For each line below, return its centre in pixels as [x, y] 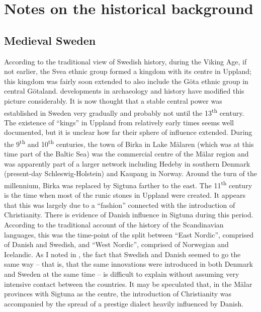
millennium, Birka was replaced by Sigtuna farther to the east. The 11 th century [128, 184]
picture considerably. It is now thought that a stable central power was [113, 100]
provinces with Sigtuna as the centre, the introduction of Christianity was [118, 294]
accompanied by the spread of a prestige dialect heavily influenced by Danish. [124, 303]
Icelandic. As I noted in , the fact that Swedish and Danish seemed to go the [122, 254]
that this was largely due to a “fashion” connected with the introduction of [120, 205]
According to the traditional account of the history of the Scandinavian [114, 225]
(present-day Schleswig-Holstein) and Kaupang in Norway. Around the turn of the [130, 173]
